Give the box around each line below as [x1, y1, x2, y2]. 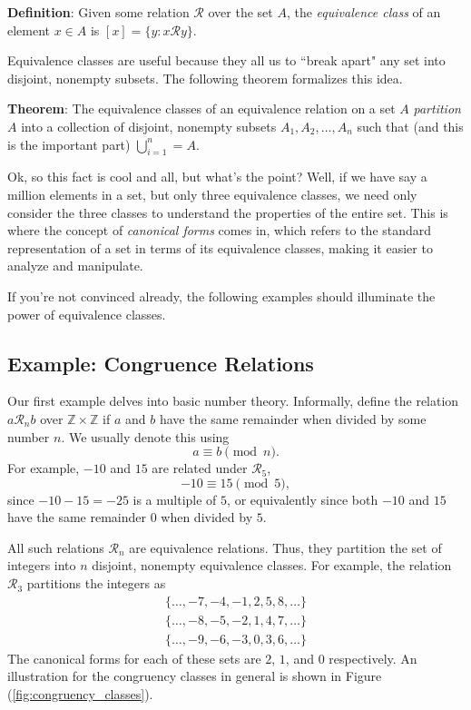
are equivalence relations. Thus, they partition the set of [129, 537, 442, 557]
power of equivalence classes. [7, 304, 166, 323]
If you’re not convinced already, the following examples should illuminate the [7, 286, 436, 305]
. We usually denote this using [61, 427, 230, 446]
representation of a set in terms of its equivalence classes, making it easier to [7, 238, 433, 257]
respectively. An [329, 648, 417, 667]
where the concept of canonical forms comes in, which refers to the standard [7, 221, 432, 240]
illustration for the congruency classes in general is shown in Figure [7, 666, 382, 685]
